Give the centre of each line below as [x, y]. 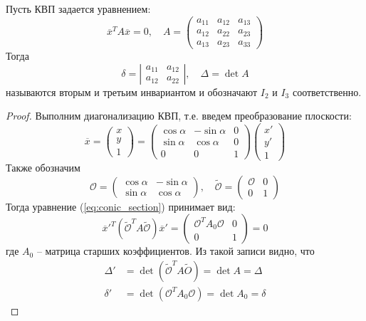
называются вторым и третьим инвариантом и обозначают [132, 91]
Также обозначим [43, 168]
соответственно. [327, 91]
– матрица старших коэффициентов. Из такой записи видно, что [176, 251]
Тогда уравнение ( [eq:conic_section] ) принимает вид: [121, 206]
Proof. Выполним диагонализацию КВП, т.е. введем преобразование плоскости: [179, 116]
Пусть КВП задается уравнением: [78, 9]
